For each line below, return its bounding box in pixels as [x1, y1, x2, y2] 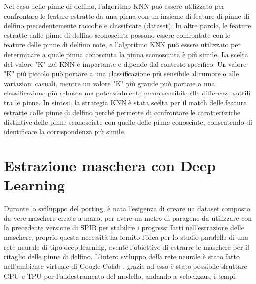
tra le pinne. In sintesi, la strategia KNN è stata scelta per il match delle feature [4, 97, 247, 107]
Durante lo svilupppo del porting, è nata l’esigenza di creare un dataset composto [4, 203, 251, 213]
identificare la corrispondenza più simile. [4, 126, 126, 136]
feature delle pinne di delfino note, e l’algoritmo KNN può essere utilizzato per [4, 39, 241, 50]
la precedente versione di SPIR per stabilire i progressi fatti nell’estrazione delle [4, 222, 244, 232]
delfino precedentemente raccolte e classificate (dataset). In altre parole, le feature [4, 20, 251, 31]
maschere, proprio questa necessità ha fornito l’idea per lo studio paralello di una [4, 232, 249, 242]
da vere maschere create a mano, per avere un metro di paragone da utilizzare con [4, 213, 252, 223]
